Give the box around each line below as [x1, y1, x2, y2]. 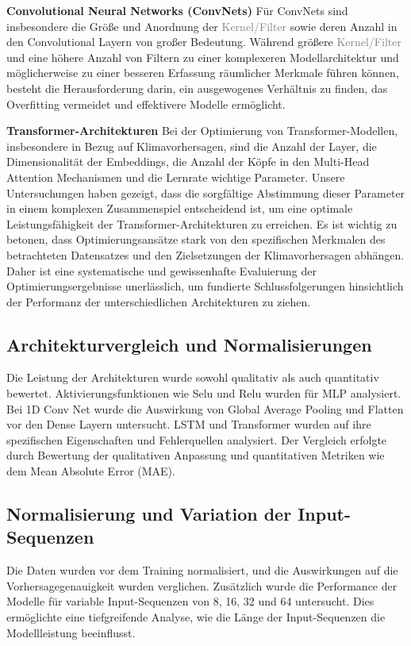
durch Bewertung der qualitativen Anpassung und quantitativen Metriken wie [6, 447, 385, 463]
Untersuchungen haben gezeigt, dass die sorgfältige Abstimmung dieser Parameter [6, 184, 405, 201]
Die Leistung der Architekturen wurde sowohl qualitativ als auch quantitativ [6, 369, 379, 386]
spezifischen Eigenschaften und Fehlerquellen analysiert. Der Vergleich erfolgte [6, 431, 387, 448]
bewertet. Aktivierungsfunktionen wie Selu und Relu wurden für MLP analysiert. [6, 385, 401, 402]
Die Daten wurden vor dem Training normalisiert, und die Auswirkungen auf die [6, 562, 398, 579]
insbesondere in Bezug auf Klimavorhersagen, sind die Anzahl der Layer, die [6, 137, 377, 154]
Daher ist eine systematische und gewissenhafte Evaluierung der [6, 262, 317, 279]
